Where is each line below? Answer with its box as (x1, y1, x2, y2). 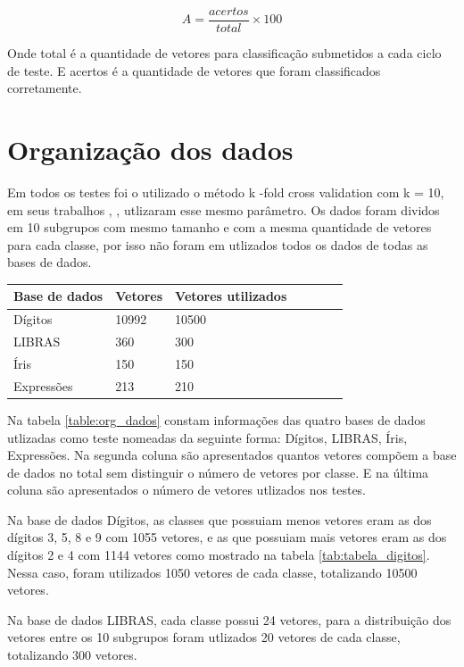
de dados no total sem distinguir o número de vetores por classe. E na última (7, 463, 429, 481)
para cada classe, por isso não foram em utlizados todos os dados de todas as (7, 235, 428, 254)
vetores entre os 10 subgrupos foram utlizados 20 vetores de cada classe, (7, 628, 401, 646)
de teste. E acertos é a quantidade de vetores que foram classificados (7, 61, 381, 79)
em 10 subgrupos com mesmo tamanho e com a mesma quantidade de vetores (7, 218, 432, 237)
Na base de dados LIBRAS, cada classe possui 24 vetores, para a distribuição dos (7, 610, 452, 629)
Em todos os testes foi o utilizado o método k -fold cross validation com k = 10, (7, 182, 444, 201)
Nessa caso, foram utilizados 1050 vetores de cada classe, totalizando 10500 (7, 563, 418, 581)
